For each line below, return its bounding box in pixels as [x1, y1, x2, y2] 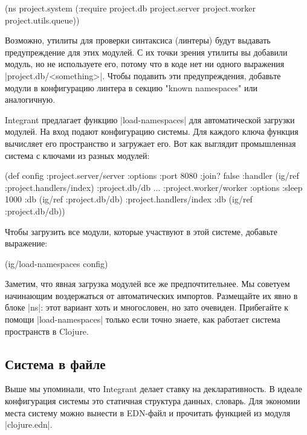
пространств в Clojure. [5, 324, 89, 337]
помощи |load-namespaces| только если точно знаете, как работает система [5, 313, 280, 326]
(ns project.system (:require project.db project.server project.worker [5, 2, 256, 14]
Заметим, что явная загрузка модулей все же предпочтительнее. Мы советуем [5, 277, 290, 290]
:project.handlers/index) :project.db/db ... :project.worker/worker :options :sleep [5, 181, 303, 193]
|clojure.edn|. [5, 418, 53, 431]
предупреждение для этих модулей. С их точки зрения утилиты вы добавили [5, 45, 288, 58]
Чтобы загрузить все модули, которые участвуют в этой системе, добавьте [5, 225, 277, 237]
